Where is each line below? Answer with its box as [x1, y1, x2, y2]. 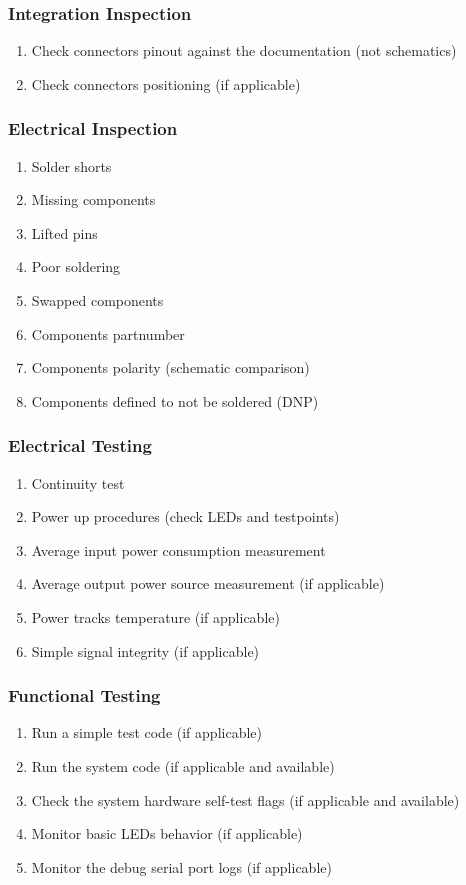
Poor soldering [31, 256, 121, 277]
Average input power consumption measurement [31, 539, 326, 560]
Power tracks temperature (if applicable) [31, 606, 280, 627]
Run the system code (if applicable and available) [31, 755, 335, 776]
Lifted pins [31, 222, 98, 243]
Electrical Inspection [8, 116, 178, 141]
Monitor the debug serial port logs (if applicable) [31, 856, 332, 877]
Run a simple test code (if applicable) [31, 722, 262, 743]
